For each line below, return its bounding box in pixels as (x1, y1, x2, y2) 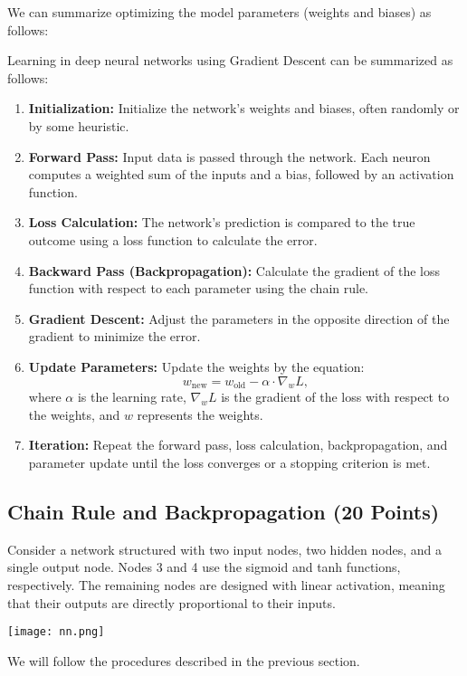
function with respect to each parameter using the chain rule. (28, 279, 368, 298)
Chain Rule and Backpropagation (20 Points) (7, 498, 440, 526)
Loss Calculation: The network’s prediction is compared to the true (28, 213, 415, 232)
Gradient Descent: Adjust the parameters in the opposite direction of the (28, 309, 450, 328)
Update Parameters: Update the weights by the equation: (28, 357, 365, 376)
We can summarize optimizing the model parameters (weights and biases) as (7, 3, 432, 21)
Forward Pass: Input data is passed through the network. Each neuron (28, 147, 431, 166)
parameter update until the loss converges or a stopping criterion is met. (28, 453, 431, 472)
